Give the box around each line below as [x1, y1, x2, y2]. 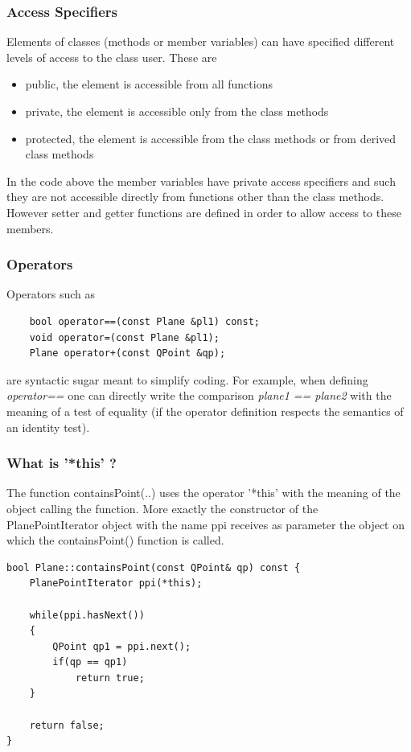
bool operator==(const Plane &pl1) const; [29, 315, 260, 327]
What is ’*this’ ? [6, 453, 117, 473]
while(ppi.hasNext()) [29, 609, 145, 621]
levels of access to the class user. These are [6, 48, 217, 65]
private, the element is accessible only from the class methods [25, 103, 329, 119]
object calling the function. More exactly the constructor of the [6, 499, 319, 516]
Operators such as [6, 286, 95, 302]
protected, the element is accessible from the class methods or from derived [25, 129, 397, 146]
